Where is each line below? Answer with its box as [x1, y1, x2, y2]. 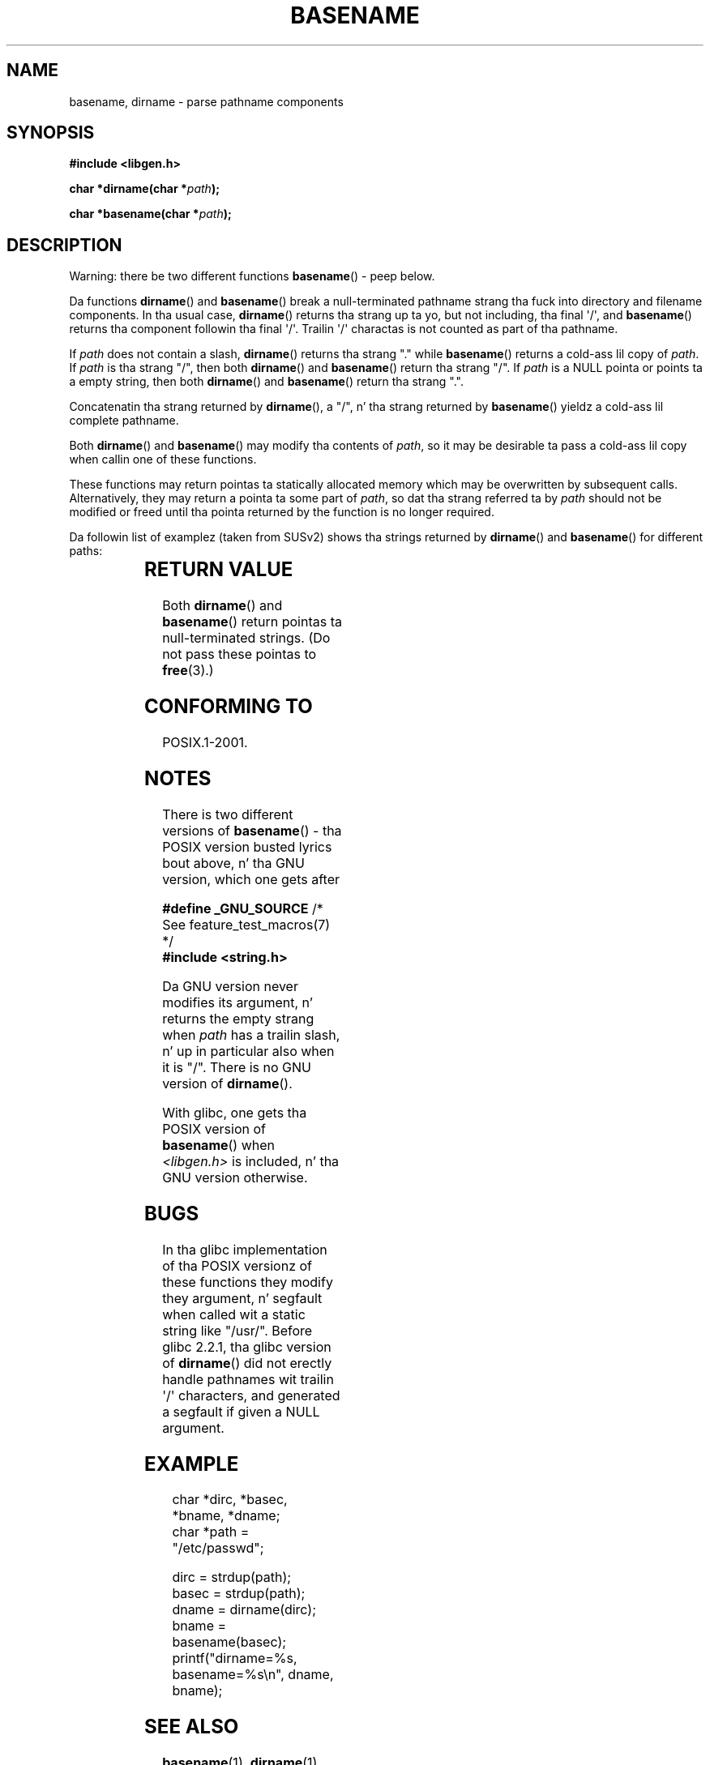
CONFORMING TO [144, 694, 313, 719]
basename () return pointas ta [162, 613, 342, 630]
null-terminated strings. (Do [162, 630, 331, 647]
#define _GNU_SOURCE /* [162, 900, 323, 917]
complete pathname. [69, 413, 179, 428]
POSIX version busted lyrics [162, 838, 332, 855]
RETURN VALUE [144, 558, 293, 582]
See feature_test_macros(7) [162, 916, 331, 933]
